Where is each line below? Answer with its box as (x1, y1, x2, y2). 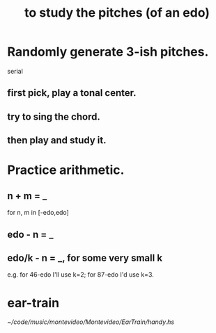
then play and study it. (7, 134, 107, 147)
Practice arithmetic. (7, 162, 125, 178)
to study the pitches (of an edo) (24, 5, 210, 21)
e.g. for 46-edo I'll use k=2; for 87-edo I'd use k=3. (7, 270, 155, 279)
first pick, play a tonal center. (7, 87, 137, 99)
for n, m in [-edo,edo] (7, 209, 70, 217)
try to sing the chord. (7, 111, 101, 122)
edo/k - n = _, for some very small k (7, 252, 162, 263)
